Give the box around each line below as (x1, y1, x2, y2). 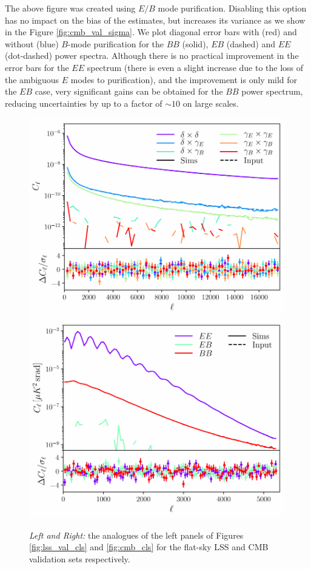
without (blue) (5, 37, 59, 50)
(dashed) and (226, 37, 275, 50)
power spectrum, (241, 85, 303, 98)
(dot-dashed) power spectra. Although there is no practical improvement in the (5, 49, 299, 62)
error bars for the (5, 61, 69, 73)
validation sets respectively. (29, 552, 130, 565)
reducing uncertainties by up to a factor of (5, 96, 162, 109)
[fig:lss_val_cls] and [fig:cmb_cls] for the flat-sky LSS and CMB (29, 540, 269, 553)
